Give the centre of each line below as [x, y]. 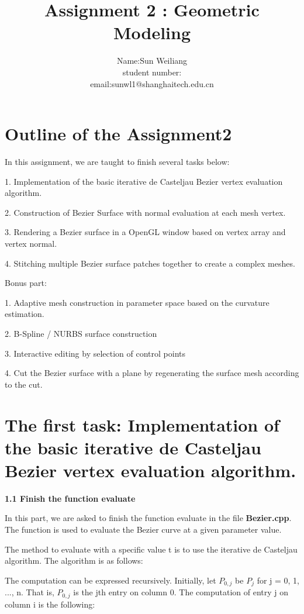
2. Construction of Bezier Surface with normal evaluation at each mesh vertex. [145, 212]
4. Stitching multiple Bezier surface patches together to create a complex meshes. [150, 263]
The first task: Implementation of [142, 424]
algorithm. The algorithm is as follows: [74, 560]
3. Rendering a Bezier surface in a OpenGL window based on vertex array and [145, 232]
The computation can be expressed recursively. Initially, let [110, 580]
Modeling [152, 32]
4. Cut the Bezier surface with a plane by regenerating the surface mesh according [152, 373]
